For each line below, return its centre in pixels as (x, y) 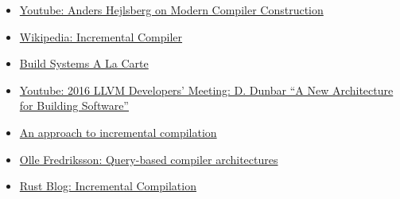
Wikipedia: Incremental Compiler (101, 36)
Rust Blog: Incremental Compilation (108, 186)
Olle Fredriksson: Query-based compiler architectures (149, 159)
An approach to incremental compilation (118, 132)
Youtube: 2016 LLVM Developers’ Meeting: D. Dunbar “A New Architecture (206, 90)
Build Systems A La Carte (84, 63)
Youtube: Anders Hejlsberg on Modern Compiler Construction (171, 10)
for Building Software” (74, 105)
